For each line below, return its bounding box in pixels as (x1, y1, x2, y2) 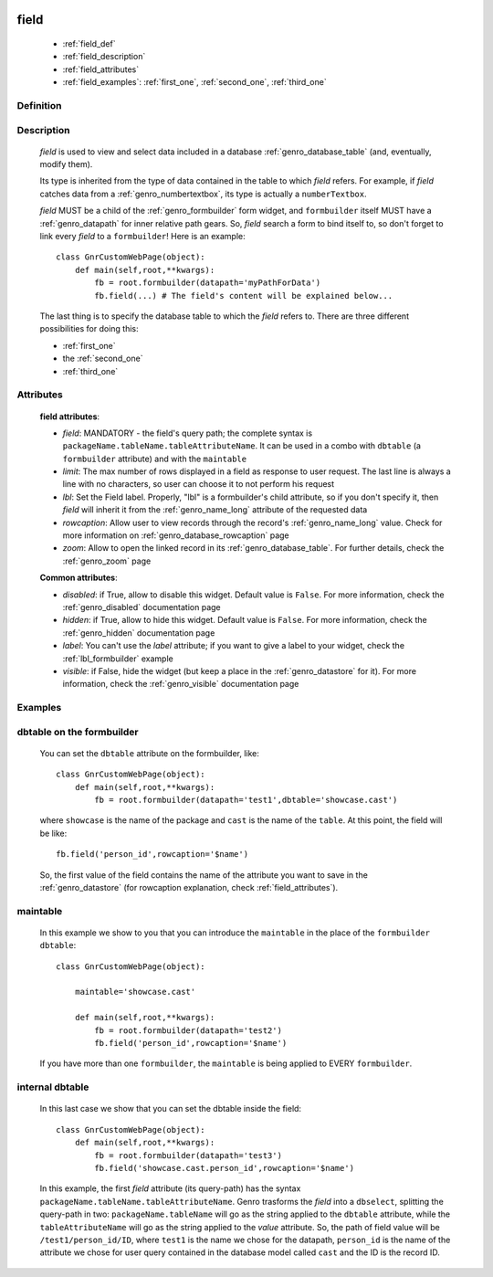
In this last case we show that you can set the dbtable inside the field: (39, 1103, 301, 1114)
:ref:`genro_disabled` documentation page (62, 601, 221, 612)
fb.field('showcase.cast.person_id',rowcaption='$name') (94, 1163, 355, 1173)
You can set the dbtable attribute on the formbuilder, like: (39, 747, 260, 758)
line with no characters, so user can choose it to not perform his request (62, 479, 335, 490)
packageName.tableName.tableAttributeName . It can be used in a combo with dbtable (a (62, 440, 422, 451)
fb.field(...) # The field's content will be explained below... (94, 290, 393, 301)
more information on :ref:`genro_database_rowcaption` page (62, 530, 289, 541)
